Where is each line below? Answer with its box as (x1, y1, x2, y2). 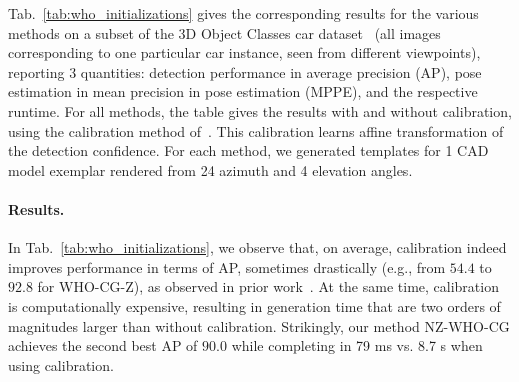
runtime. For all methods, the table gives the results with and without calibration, (8, 100, 512, 121)
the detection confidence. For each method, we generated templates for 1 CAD (8, 140, 489, 161)
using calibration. (8, 354, 114, 375)
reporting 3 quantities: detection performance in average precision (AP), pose (8, 61, 482, 82)
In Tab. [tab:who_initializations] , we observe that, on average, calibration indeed (8, 237, 507, 258)
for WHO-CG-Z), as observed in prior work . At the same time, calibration (37, 276, 499, 297)
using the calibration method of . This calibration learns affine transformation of (8, 120, 504, 141)
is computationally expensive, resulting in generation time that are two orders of (8, 295, 501, 316)
